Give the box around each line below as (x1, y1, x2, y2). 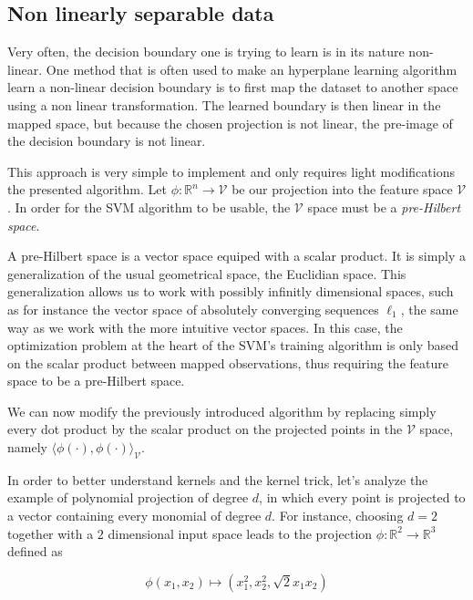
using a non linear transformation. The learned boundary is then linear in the (7, 95, 441, 114)
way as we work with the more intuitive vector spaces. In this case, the (7, 317, 403, 336)
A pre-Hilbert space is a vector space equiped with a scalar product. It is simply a (7, 246, 467, 265)
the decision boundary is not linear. (7, 131, 206, 150)
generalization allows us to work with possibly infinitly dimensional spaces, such (7, 282, 454, 301)
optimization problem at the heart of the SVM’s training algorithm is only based (7, 336, 459, 355)
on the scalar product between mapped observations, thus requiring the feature (7, 353, 448, 372)
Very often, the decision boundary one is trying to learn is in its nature (7, 42, 405, 61)
